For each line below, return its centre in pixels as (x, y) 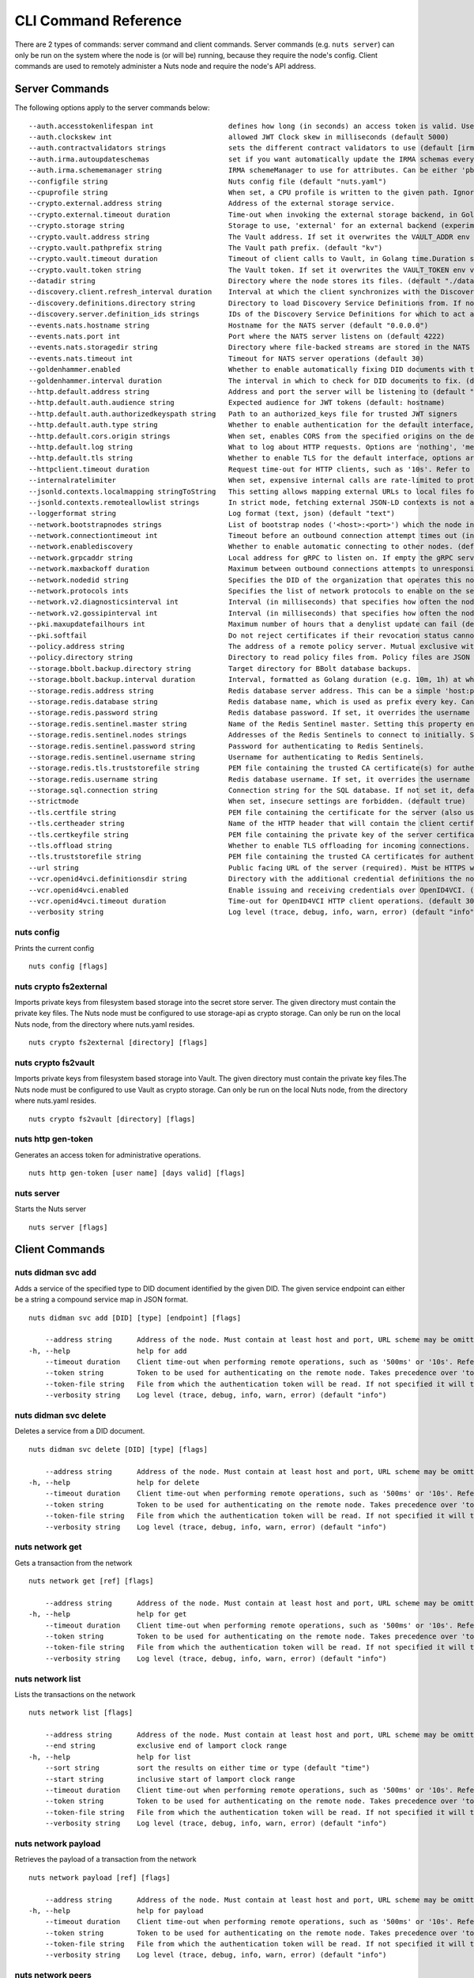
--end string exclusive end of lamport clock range (166, 1746)
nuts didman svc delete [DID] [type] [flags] (118, 1449)
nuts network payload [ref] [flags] (100, 1878)
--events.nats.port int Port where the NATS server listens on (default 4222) (237, 337)
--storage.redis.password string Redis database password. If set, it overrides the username (249, 713)
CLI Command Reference (98, 21)
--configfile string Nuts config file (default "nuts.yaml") (208, 181)
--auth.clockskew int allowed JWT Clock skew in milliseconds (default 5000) (239, 137)
